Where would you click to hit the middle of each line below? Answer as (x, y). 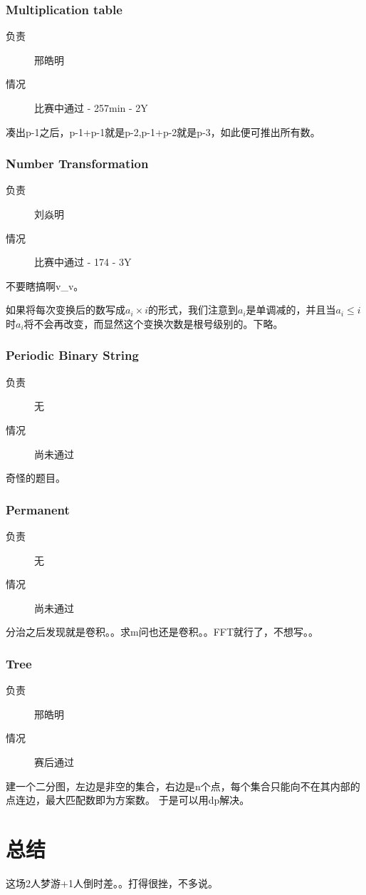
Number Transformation (77, 164)
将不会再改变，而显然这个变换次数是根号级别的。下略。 (153, 323)
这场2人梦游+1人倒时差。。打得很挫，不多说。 (112, 883)
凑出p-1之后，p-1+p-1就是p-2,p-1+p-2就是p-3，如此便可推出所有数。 (163, 131)
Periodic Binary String (72, 355)
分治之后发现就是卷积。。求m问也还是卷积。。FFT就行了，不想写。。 (162, 632)
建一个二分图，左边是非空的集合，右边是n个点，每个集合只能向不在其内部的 (183, 786)
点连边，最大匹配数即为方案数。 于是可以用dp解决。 (128, 800)
